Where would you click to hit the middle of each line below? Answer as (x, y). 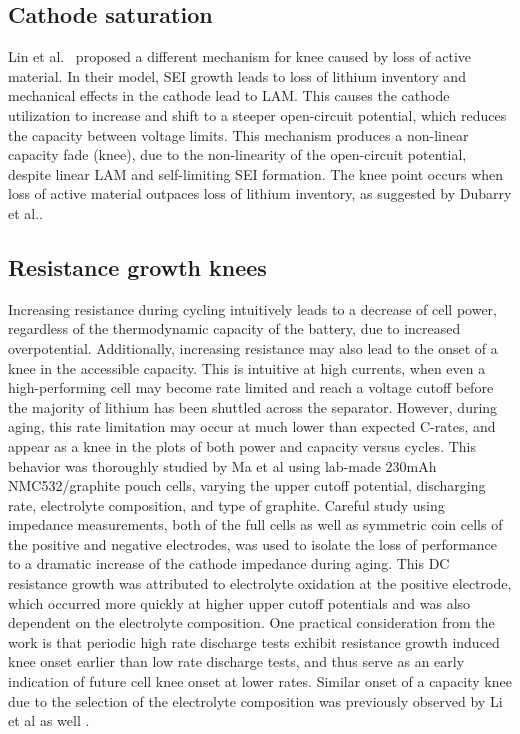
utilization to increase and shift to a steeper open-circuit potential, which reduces (257, 114)
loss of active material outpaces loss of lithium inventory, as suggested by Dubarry (260, 193)
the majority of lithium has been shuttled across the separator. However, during (253, 406)
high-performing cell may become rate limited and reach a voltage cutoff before (251, 387)
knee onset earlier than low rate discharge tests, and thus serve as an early (236, 661)
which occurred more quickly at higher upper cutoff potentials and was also (239, 602)
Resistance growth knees (137, 266)
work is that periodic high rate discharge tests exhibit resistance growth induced (254, 641)
